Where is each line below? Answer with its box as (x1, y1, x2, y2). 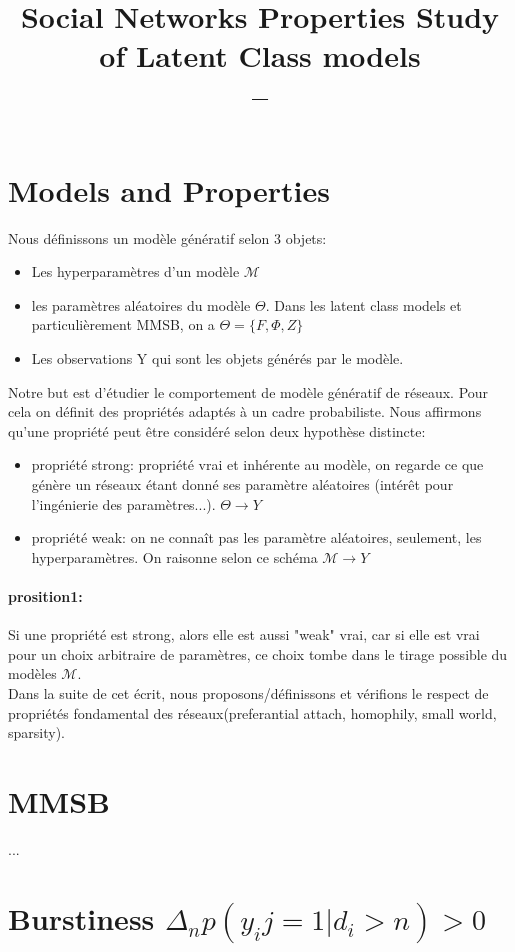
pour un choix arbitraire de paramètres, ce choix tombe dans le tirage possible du (8, 643, 508, 664)
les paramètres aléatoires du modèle (31, 294, 251, 315)
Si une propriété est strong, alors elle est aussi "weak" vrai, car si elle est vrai (8, 624, 480, 645)
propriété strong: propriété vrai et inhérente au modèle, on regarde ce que (31, 454, 484, 475)
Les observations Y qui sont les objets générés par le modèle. (31, 348, 404, 369)
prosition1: (8, 586, 83, 606)
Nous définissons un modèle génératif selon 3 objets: (8, 227, 327, 248)
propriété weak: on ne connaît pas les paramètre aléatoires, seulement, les (31, 527, 482, 548)
